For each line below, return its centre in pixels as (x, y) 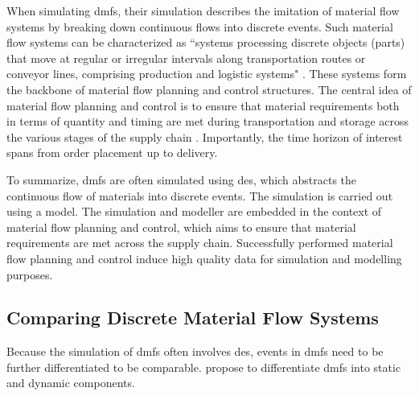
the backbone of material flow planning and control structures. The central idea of (209, 89)
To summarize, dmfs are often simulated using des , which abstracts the (182, 179)
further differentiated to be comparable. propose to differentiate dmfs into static (204, 367)
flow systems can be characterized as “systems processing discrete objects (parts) (206, 42)
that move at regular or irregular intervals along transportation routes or (186, 58)
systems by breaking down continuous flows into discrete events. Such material (200, 26)
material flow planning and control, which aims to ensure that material (181, 227)
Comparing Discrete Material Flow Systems (193, 318)
